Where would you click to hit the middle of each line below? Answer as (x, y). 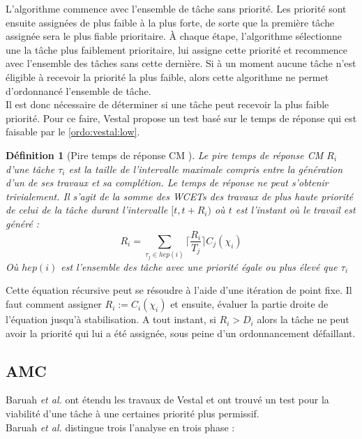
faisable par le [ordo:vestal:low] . (73, 132)
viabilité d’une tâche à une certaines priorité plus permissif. (133, 414)
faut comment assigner (54, 304)
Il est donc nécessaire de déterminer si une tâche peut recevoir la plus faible (167, 104)
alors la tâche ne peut (303, 319)
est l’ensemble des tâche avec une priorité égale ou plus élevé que (199, 266)
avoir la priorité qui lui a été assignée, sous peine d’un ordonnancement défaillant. (181, 333)
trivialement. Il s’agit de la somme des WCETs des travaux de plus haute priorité (180, 196)
